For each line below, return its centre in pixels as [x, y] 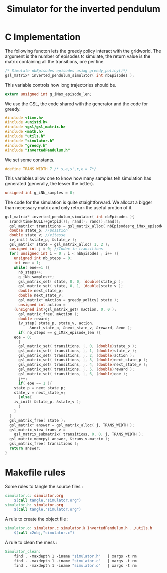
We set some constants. [30, 160]
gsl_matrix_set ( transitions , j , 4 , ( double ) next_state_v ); [83, 365]
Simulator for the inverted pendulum [83, 9]
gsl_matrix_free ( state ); [38, 420]
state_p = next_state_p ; [40, 388]
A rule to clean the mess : [31, 542]
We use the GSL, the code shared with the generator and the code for [77, 104]
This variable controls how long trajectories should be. [61, 85]
